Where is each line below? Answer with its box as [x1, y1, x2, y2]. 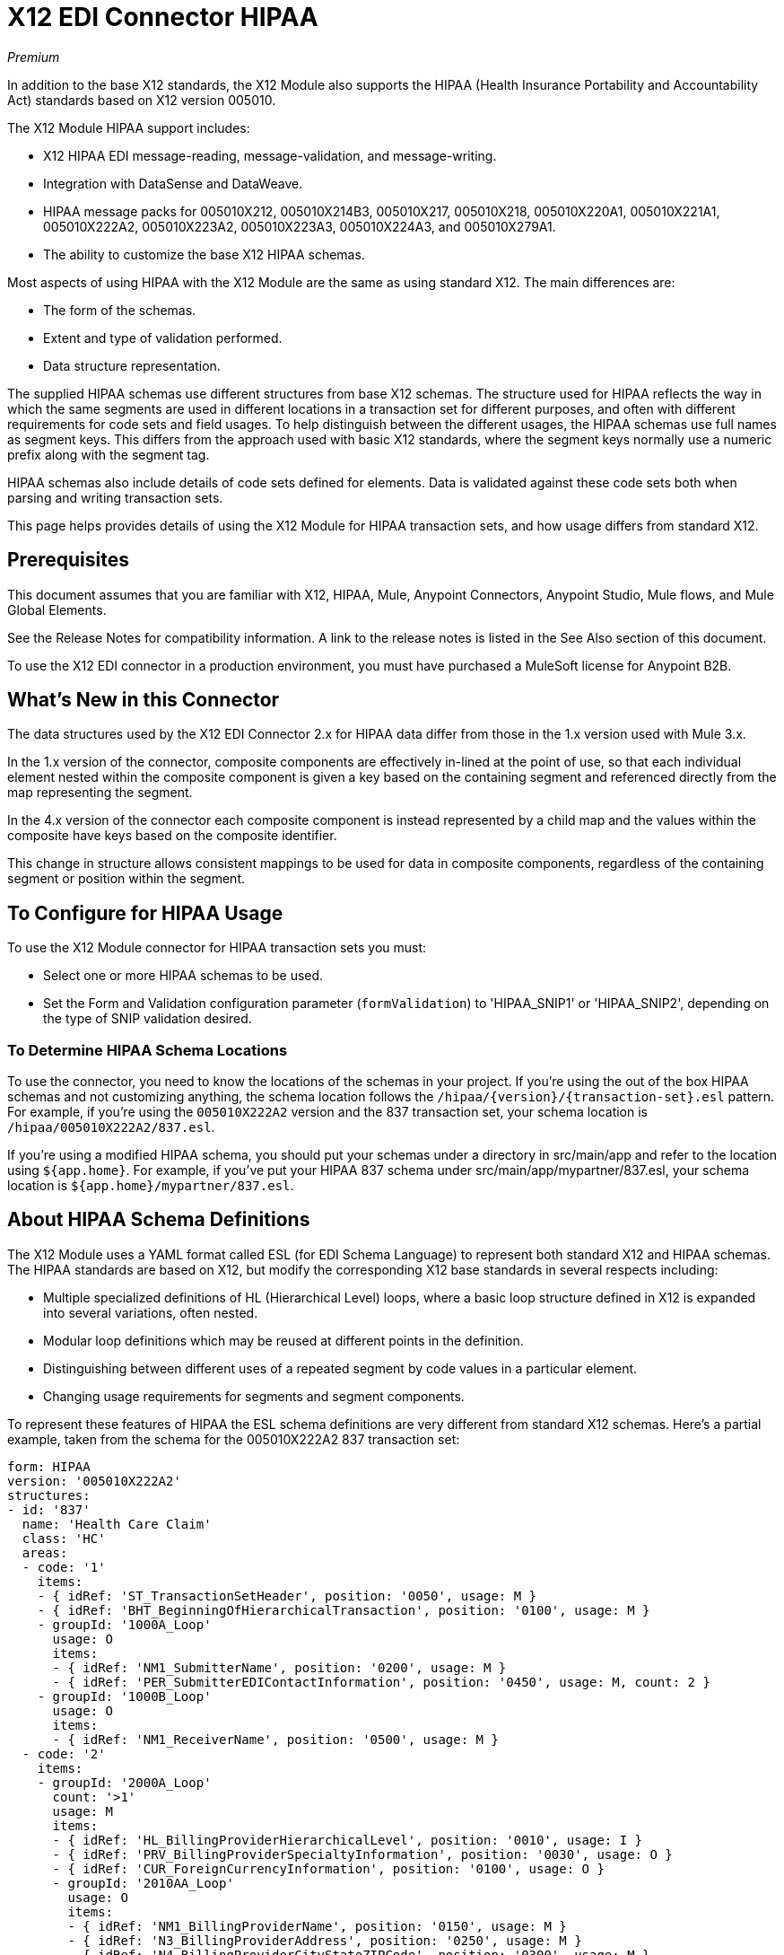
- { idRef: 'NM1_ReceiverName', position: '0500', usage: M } [52, 1731, 499, 1747]
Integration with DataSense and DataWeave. [43, 175, 303, 191]
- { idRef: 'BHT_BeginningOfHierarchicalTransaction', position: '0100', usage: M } [37, 1602, 650, 1617]
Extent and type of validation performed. [43, 329, 283, 346]
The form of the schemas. [43, 302, 196, 318]
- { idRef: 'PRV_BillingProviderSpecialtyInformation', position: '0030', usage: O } [52, 1846, 673, 1862]
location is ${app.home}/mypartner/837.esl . [7, 1178, 294, 1194]
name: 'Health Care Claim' [22, 1516, 212, 1531]
